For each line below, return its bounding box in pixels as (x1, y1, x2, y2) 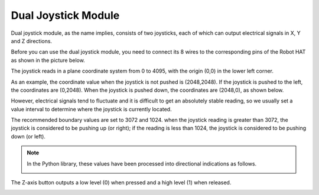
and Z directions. (11, 37, 53, 44)
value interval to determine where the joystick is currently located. (11, 105, 172, 113)
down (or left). (11, 133, 45, 140)
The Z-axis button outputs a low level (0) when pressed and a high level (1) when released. (11, 179, 232, 186)
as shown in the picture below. (11, 57, 85, 64)
